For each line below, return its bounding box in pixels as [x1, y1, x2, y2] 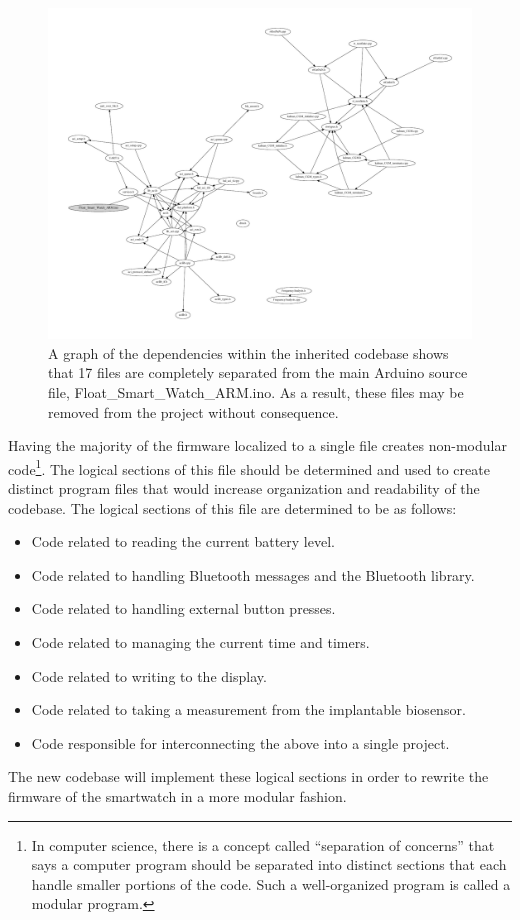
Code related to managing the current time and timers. [31, 632, 370, 653]
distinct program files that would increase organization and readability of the [8, 478, 480, 499]
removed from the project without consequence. [48, 401, 339, 422]
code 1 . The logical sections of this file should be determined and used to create [8, 455, 490, 479]
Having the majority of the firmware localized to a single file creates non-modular [8, 435, 507, 456]
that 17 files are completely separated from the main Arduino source [48, 362, 468, 383]
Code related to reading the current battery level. [31, 531, 335, 552]
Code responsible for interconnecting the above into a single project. [31, 732, 450, 753]
